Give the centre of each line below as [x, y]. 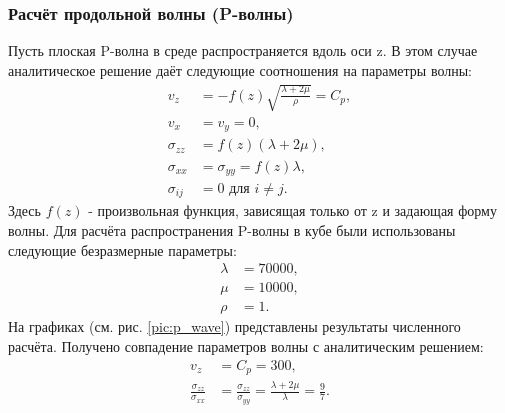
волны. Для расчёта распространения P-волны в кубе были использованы [232, 230]
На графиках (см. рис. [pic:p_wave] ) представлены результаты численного [234, 326]
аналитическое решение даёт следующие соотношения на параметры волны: [240, 69]
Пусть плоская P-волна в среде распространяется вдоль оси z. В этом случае [243, 50]
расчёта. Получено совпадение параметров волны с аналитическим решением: [246, 345]
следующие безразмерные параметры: [122, 249]
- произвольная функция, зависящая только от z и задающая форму [292, 210]
